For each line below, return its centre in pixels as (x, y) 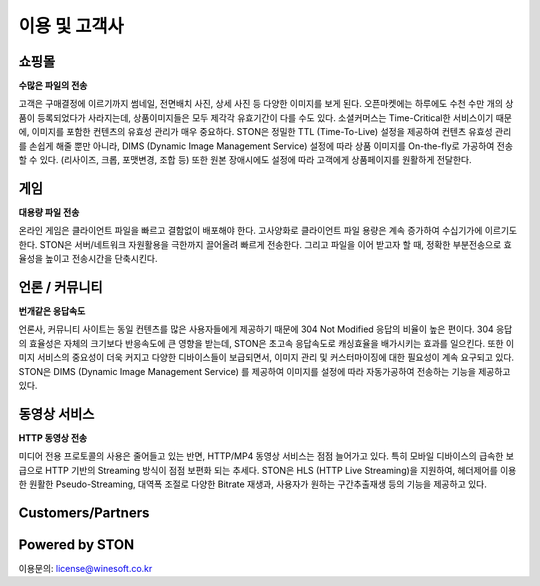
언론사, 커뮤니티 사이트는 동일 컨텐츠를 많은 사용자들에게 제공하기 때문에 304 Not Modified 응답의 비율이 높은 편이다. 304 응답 (265, 329)
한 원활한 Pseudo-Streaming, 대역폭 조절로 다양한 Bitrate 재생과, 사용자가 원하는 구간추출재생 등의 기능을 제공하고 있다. (252, 484)
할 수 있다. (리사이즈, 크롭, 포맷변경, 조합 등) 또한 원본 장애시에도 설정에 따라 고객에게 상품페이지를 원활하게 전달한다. (245, 160)
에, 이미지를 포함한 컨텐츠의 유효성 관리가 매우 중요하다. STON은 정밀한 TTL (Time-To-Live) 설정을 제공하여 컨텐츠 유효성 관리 (265, 132)
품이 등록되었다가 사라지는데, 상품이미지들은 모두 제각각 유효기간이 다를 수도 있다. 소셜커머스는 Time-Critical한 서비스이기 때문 (265, 117)
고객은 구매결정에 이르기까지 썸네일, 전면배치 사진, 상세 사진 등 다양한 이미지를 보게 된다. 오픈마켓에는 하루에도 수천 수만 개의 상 (266, 104)
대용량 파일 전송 (49, 212)
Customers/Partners (84, 512)
